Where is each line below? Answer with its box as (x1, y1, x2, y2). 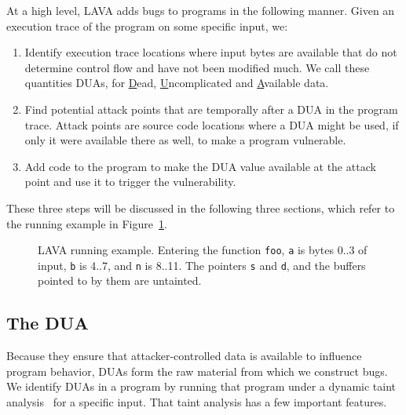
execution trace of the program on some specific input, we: (6, 17, 288, 34)
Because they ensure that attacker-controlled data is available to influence (6, 348, 362, 364)
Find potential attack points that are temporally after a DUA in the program (24, 100, 398, 117)
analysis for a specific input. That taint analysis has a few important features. (6, 394, 387, 410)
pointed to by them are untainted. (38, 272, 202, 289)
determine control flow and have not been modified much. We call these (24, 59, 370, 75)
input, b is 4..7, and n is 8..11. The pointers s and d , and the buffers (38, 257, 366, 273)
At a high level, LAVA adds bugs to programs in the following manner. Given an (6, 2, 395, 18)
